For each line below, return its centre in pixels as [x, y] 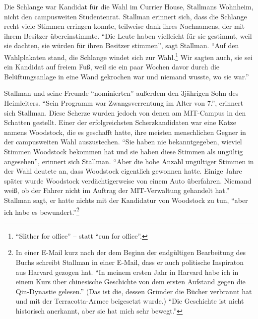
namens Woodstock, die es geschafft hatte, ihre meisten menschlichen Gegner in [125, 132]
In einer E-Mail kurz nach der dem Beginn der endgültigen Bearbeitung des [131, 252]
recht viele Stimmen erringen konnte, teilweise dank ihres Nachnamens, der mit [124, 26]
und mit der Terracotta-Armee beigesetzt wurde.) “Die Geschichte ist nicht [130, 301]
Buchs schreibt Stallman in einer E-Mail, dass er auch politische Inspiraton [129, 262]
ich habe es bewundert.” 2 [42, 211]
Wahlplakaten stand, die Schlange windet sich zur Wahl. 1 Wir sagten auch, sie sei [128, 56]
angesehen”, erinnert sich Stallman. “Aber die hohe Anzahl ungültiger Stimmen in [129, 161]
